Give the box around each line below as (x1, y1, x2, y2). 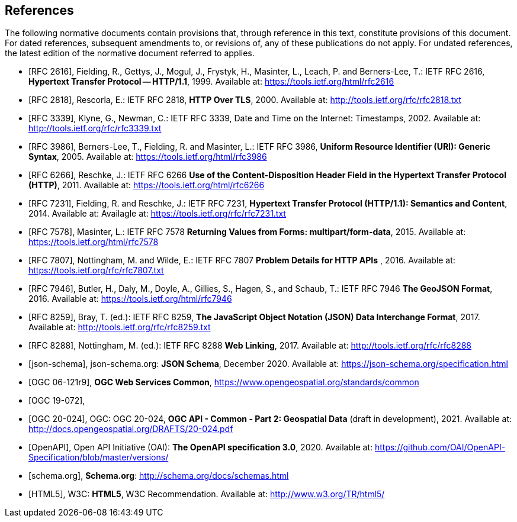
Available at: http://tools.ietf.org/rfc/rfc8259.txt (28, 322, 211, 333)
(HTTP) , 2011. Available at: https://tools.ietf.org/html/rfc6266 (28, 180, 265, 191)
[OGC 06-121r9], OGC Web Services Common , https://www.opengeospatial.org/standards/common (28, 377, 419, 388)
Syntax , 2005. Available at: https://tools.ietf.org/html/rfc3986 (28, 152, 267, 162)
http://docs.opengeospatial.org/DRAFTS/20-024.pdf (28, 424, 233, 434)
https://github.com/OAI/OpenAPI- (374, 442, 506, 453)
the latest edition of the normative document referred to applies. (5, 48, 255, 59)
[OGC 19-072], (28, 395, 85, 406)
